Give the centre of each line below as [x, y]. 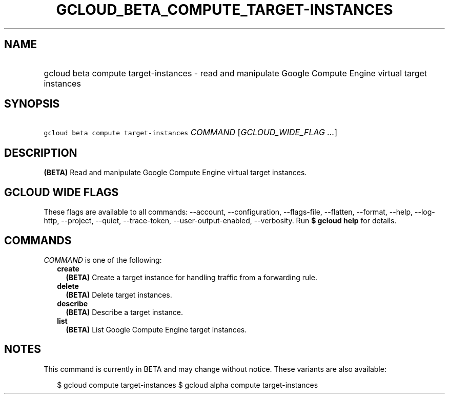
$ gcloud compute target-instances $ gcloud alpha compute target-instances [188, 385]
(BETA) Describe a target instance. [124, 312]
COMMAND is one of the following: [103, 260]
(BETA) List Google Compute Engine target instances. [156, 329]
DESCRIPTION [41, 153]
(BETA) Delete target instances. [119, 295]
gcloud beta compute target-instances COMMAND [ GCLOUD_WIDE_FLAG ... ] [191, 132]
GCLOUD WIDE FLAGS [62, 192]
